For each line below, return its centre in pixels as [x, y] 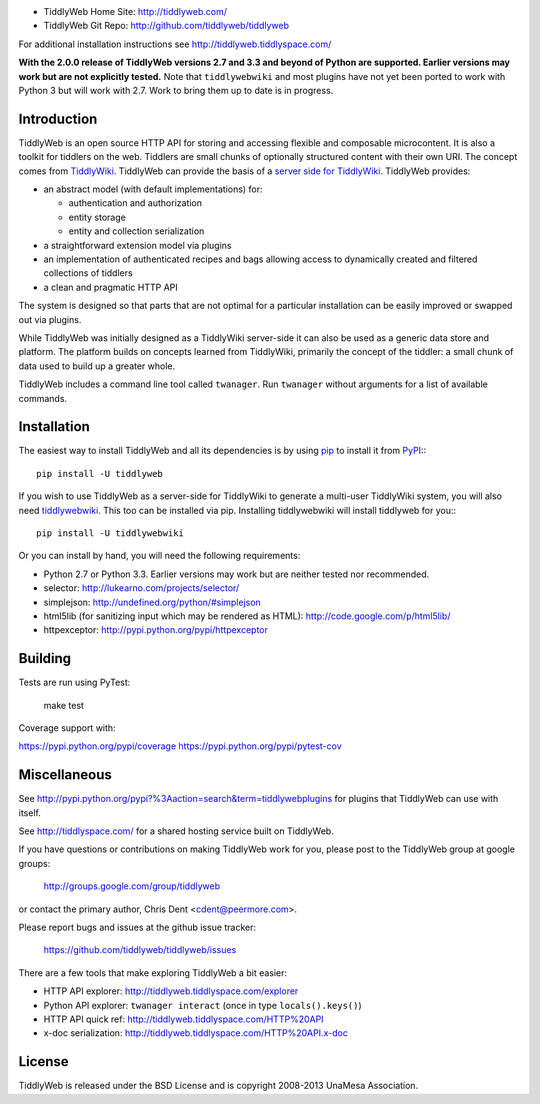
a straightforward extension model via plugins [137, 245]
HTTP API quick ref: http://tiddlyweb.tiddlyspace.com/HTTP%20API [183, 1019]
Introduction [58, 118]
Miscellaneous [65, 775]
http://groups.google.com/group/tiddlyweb [131, 886]
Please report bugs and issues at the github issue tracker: [137, 927]
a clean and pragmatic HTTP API [111, 287]
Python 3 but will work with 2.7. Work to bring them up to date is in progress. [176, 90]
